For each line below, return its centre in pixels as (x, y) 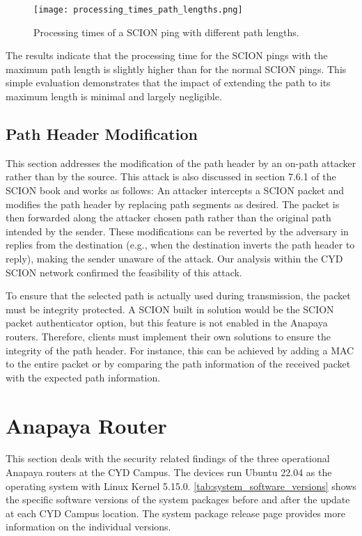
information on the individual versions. (88, 527)
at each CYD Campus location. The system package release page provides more (175, 513)
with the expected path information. (83, 377)
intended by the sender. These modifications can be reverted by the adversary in (177, 231)
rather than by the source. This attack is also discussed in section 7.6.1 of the (171, 176)
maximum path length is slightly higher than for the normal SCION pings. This (176, 69)
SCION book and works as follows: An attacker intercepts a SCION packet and (175, 190)
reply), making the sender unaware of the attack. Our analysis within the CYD (174, 258)
